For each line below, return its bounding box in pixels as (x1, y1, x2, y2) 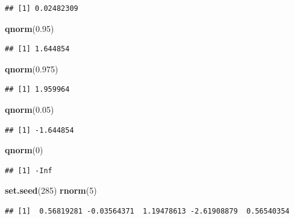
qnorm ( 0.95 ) (5, 22, 54, 34)
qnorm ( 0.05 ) (5, 103, 54, 115)
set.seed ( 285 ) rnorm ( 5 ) (5, 184, 97, 197)
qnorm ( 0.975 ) (5, 62, 58, 75)
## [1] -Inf (5, 166, 52, 175)
